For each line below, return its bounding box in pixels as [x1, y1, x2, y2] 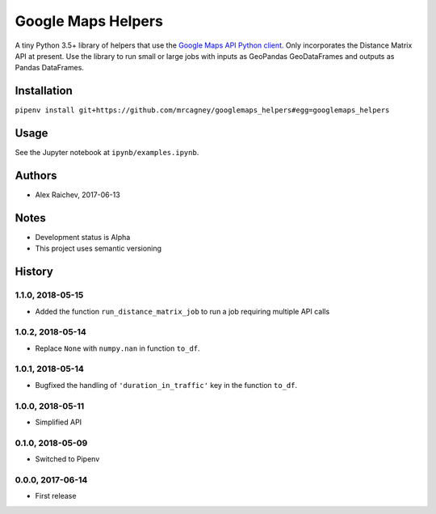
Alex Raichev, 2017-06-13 [35, 190, 120, 200]
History [15, 265, 54, 279]
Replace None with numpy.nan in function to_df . [35, 343, 201, 353]
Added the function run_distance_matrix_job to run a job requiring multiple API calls [35, 306, 330, 316]
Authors [15, 168, 57, 182]
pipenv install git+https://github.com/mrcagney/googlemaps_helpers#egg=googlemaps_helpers [15, 106, 390, 115]
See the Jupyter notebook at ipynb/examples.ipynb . [15, 148, 199, 158]
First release [35, 491, 77, 501]
